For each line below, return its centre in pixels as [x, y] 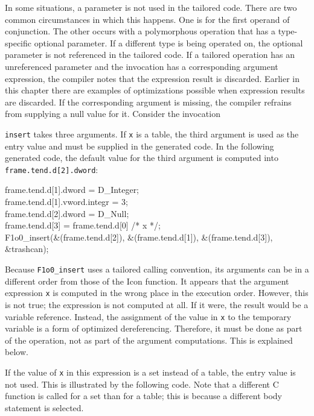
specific [18, 43]
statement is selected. [44, 407]
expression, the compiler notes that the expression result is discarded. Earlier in [152, 78]
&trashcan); [27, 249]
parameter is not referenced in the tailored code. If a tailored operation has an [150, 55]
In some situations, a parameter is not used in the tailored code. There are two [151, 7]
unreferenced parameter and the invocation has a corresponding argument [142, 66]
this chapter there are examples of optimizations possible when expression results [155, 90]
